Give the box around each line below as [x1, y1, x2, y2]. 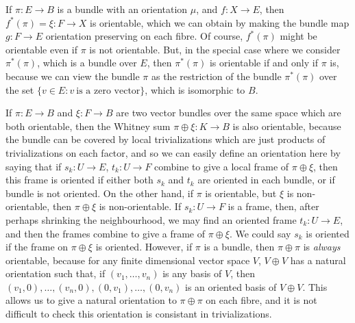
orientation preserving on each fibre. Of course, [45, 29, 243, 43]
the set [5, 82, 34, 96]
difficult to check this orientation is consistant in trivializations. [5, 307, 272, 321]
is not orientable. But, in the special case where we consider [89, 42, 341, 56]
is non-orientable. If [99, 199, 182, 214]
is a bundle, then [204, 240, 275, 254]
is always [303, 240, 341, 254]
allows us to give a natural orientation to [5, 293, 177, 307]
